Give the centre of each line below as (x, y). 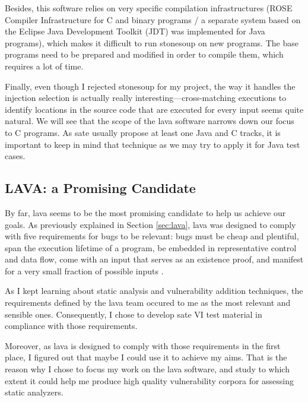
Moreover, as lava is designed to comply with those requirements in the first (143, 345)
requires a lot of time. (44, 66)
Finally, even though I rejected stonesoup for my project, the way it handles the (150, 86)
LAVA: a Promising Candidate (100, 188)
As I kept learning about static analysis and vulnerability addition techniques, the (154, 291)
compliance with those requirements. (71, 326)
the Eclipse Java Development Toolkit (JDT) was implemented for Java (135, 31)
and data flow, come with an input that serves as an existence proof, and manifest (154, 259)
